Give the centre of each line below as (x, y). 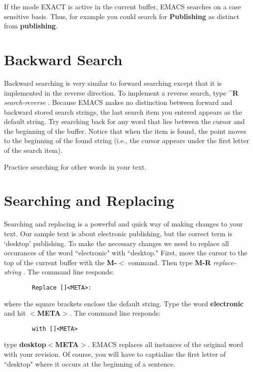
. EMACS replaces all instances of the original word (165, 344)
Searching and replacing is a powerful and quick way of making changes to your (124, 224)
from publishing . (31, 26)
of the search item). (33, 150)
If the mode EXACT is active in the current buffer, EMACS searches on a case (123, 6)
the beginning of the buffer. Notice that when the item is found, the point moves (125, 131)
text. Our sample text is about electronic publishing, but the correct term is (118, 233)
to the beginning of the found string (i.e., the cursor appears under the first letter (126, 140)
